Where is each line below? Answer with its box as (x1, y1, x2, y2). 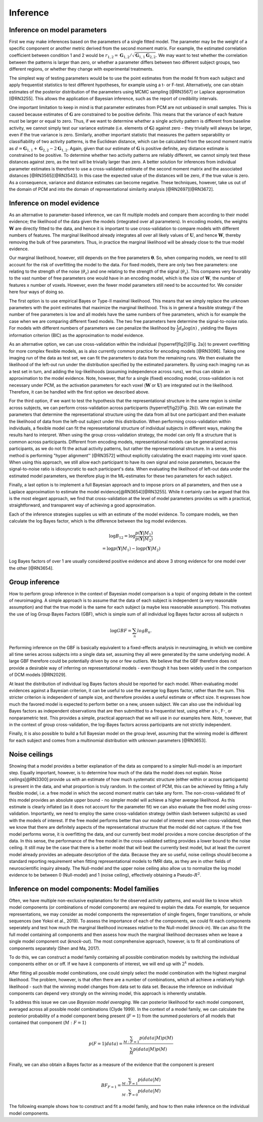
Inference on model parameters (9, 26, 107, 34)
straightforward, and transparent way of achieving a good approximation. (9, 502, 156, 508)
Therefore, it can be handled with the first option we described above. (9, 389, 150, 395)
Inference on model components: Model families (9, 884, 159, 893)
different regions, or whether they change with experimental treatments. (9, 66, 154, 72)
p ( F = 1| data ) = (88, 1041, 123, 1047)
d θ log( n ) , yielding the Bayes (178, 325, 238, 332)
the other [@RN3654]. (9, 565, 54, 571)
